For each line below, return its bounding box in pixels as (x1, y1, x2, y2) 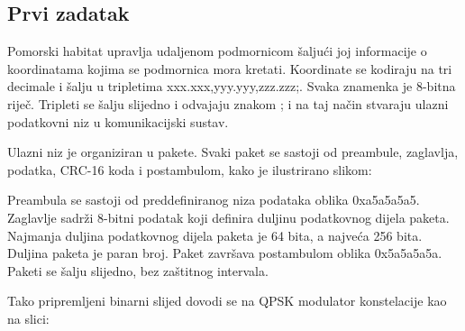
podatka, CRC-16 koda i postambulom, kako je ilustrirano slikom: (7, 160, 372, 179)
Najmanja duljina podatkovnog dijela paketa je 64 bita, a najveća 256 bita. (7, 225, 423, 244)
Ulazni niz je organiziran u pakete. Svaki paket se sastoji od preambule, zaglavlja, (7, 143, 459, 161)
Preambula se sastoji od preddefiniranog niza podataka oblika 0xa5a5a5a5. (7, 190, 420, 209)
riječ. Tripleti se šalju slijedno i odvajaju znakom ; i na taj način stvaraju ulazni (7, 94, 449, 113)
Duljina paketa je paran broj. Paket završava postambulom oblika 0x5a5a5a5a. (7, 244, 442, 262)
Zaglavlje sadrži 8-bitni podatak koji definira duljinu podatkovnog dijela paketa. (7, 207, 450, 226)
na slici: (7, 308, 50, 327)
